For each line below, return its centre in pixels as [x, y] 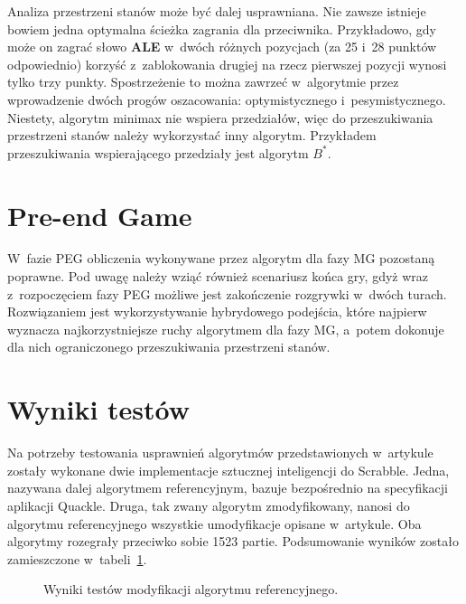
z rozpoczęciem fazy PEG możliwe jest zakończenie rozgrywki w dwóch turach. [227, 293]
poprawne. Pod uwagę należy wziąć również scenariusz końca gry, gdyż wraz [218, 276]
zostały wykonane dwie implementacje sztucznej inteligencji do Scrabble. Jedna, [228, 470]
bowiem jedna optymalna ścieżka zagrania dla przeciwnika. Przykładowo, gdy [222, 28]
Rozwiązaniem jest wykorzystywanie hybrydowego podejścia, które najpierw [217, 311]
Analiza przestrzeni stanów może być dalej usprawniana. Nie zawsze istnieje [217, 11]
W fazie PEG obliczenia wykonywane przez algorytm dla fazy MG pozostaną [221, 258]
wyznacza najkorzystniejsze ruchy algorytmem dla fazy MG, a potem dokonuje [226, 329]
